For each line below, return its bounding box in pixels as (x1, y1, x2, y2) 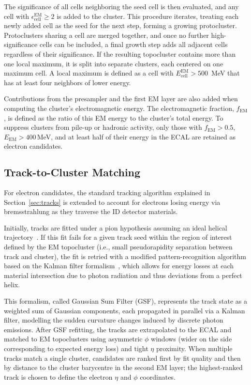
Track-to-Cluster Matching (4, 165, 141, 180)
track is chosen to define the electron (4, 371, 113, 382)
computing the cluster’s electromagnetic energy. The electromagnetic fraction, (4, 103, 234, 113)
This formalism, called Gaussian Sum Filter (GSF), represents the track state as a (4, 296, 248, 306)
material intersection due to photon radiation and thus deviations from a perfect (4, 270, 242, 280)
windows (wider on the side (151, 334, 232, 344)
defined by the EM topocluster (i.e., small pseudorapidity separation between (4, 242, 233, 252)
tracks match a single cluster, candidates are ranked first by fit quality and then (4, 353, 241, 363)
